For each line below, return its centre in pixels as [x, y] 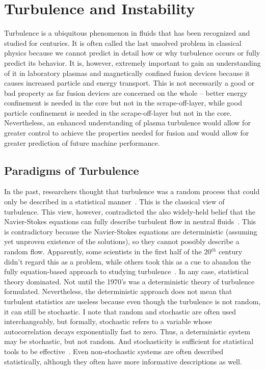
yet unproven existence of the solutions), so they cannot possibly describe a [122, 241]
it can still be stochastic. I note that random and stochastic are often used [120, 311]
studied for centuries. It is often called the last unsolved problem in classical [123, 43]
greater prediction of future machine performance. [82, 142]
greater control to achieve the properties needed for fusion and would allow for [127, 133]
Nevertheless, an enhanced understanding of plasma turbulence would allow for [127, 123]
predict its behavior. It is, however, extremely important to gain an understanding [132, 62]
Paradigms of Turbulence [72, 170]
